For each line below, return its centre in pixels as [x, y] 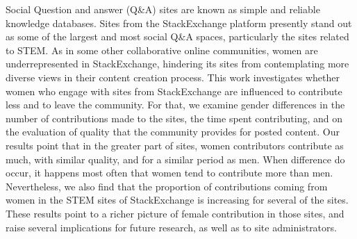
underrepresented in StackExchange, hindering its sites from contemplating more [177, 64]
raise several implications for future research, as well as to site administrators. [171, 227]
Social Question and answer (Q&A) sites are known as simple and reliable [163, 9]
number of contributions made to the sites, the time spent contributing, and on [174, 118]
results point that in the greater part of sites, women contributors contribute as [175, 145]
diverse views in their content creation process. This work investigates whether [173, 77]
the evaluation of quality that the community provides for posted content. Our [173, 132]
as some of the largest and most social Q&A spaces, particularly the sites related [177, 36]
